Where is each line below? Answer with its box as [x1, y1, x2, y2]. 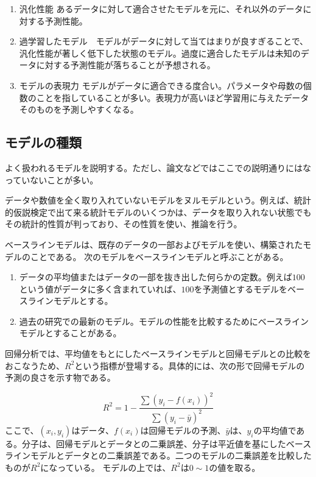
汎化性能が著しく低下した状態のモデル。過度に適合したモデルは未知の [19, 46, 301, 59]
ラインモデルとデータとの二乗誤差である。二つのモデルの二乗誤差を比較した [5, 449, 312, 462]
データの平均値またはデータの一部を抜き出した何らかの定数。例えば [19, 270, 292, 283]
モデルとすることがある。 [19, 327, 122, 339]
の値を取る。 [209, 461, 261, 473]
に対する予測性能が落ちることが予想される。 [36, 58, 216, 71]
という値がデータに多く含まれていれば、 [19, 282, 181, 295]
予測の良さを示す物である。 [5, 371, 116, 384]
